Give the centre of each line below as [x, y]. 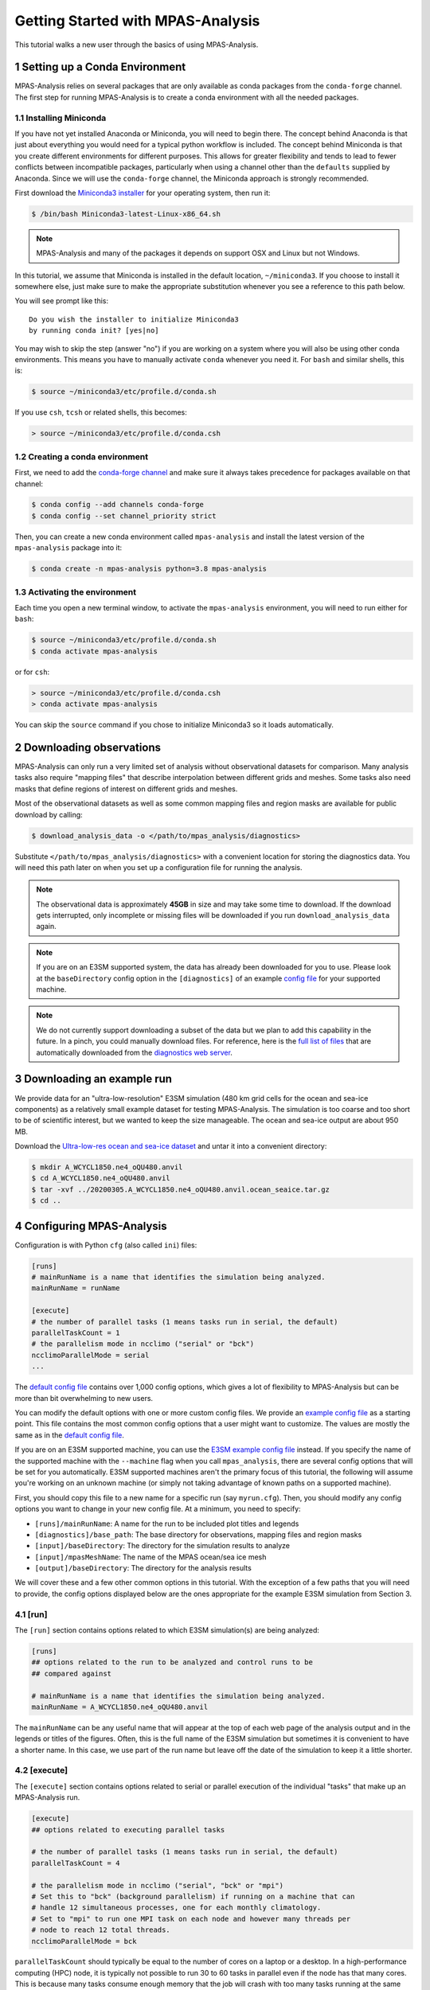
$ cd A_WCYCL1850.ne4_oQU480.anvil [101, 1178]
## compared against [71, 1673]
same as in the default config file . [70, 1435]
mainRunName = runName [76, 1288]
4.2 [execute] [41, 1770]
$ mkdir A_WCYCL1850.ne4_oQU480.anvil [107, 1167]
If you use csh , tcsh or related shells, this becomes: [101, 412]
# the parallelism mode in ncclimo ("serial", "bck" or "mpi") [158, 1885]
